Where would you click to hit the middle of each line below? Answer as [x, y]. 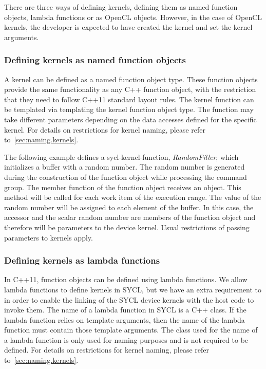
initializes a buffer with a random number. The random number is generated [125, 167]
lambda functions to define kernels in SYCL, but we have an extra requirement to [133, 289]
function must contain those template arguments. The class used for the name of [131, 330]
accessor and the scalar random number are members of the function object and [130, 217]
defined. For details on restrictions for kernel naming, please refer [107, 350]
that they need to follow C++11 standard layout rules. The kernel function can [129, 99]
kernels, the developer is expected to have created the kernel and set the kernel [128, 27]
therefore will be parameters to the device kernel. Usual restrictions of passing [127, 227]
